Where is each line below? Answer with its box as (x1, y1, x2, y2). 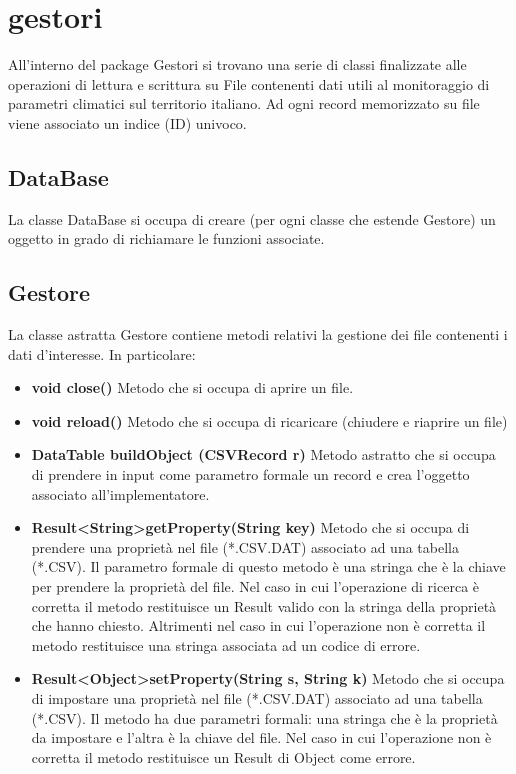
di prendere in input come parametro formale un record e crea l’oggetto (31, 464, 470, 485)
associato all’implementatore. (31, 483, 210, 504)
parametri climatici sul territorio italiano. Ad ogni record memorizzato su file (8, 93, 480, 114)
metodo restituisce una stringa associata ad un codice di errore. (31, 634, 421, 655)
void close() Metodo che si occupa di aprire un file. (31, 377, 354, 398)
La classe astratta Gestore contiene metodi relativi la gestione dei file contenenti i (8, 324, 508, 345)
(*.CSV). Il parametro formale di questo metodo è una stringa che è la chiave (31, 556, 506, 577)
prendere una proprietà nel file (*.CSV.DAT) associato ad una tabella (31, 536, 459, 557)
